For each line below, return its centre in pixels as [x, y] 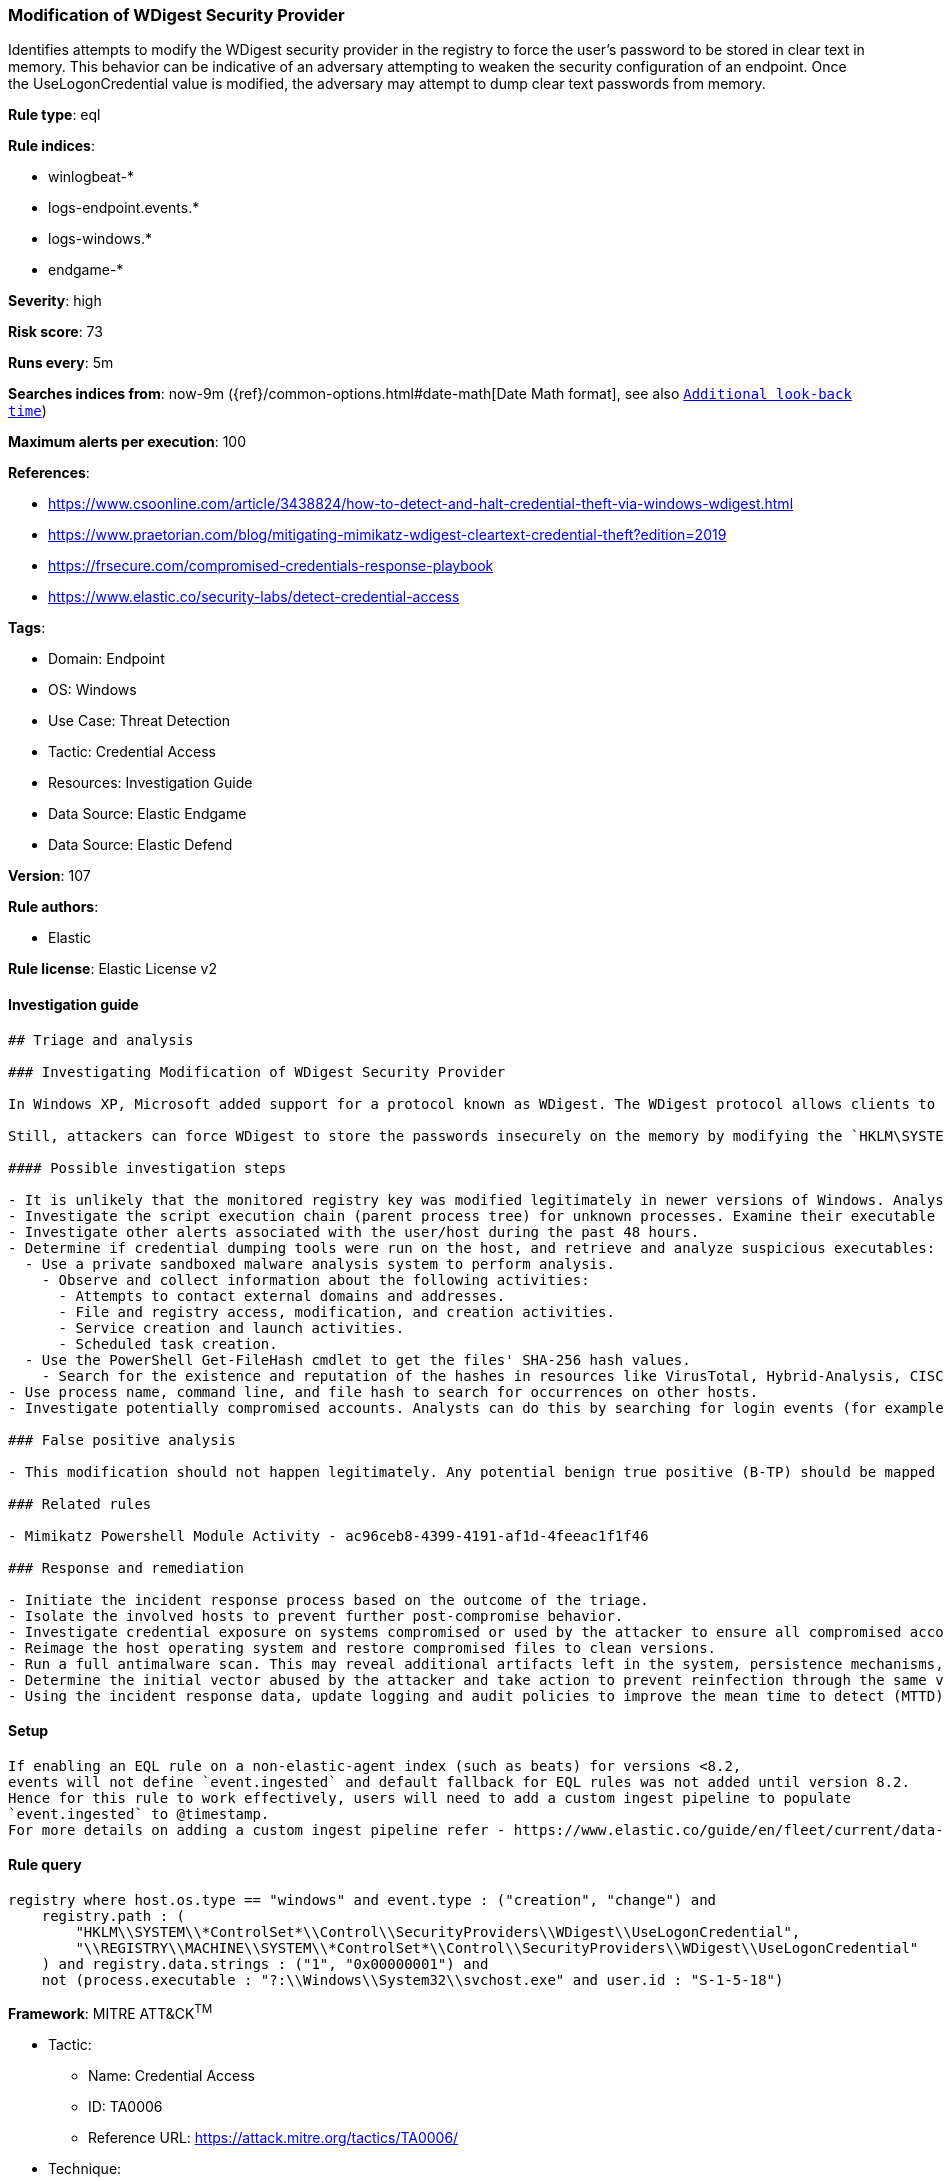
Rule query [45, 1865]
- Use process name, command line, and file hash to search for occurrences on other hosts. [383, 1391]
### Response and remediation [126, 1567]
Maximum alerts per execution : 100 [127, 442]
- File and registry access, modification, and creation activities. [336, 1311]
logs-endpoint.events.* [124, 208]
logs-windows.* [100, 239]
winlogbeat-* [91, 177]
